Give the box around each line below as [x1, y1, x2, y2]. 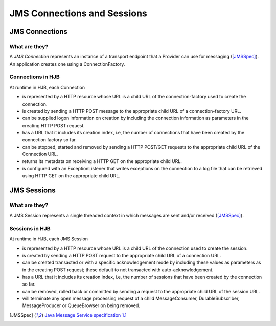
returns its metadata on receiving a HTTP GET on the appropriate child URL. [22, 158, 182, 164]
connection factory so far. [22, 136, 77, 143]
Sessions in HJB [9, 225, 51, 232]
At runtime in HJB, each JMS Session [9, 236, 88, 242]
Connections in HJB [9, 73, 60, 80]
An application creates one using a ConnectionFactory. [9, 60, 125, 67]
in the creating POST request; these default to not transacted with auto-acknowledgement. [22, 267, 214, 273]
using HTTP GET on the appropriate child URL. [22, 172, 120, 179]
